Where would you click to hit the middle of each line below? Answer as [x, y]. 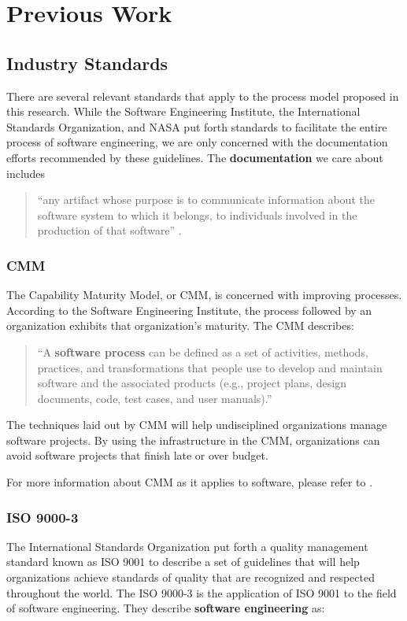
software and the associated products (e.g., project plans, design [192, 383]
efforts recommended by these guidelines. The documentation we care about [195, 157]
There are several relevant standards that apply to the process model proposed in [203, 96]
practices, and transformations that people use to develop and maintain [210, 367]
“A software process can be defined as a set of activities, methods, [203, 351]
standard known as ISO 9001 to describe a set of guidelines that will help [183, 562]
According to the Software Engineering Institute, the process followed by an [189, 310]
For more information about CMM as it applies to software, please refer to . [190, 482]
